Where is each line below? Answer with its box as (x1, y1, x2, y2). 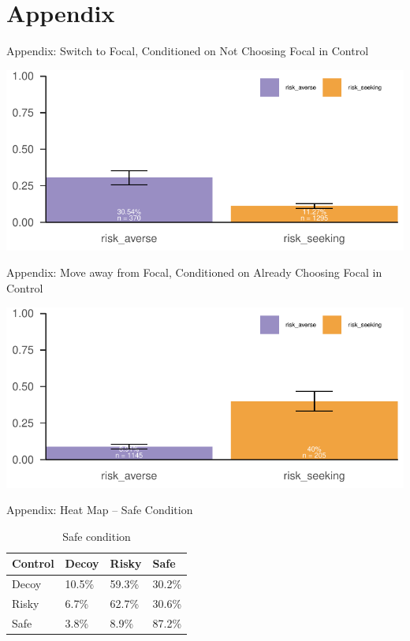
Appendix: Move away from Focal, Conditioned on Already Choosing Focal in (6, 264, 382, 281)
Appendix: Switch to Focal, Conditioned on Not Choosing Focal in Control (6, 43, 369, 59)
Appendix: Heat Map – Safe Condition (6, 501, 193, 518)
